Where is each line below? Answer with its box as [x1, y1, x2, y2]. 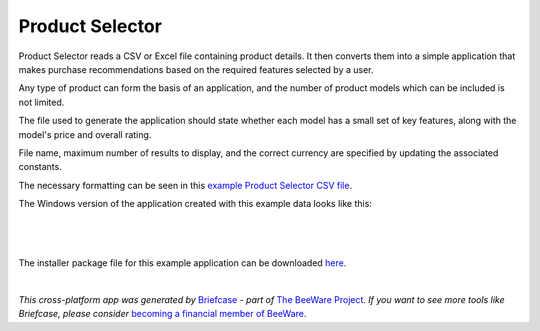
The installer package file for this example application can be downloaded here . [18, 257, 347, 269]
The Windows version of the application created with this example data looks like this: [18, 198, 372, 210]
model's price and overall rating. [18, 128, 152, 140]
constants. [18, 161, 62, 173]
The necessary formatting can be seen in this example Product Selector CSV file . [18, 179, 353, 191]
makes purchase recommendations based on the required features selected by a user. [18, 63, 374, 75]
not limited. [18, 96, 65, 108]
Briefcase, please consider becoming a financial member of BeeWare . [18, 308, 307, 320]
